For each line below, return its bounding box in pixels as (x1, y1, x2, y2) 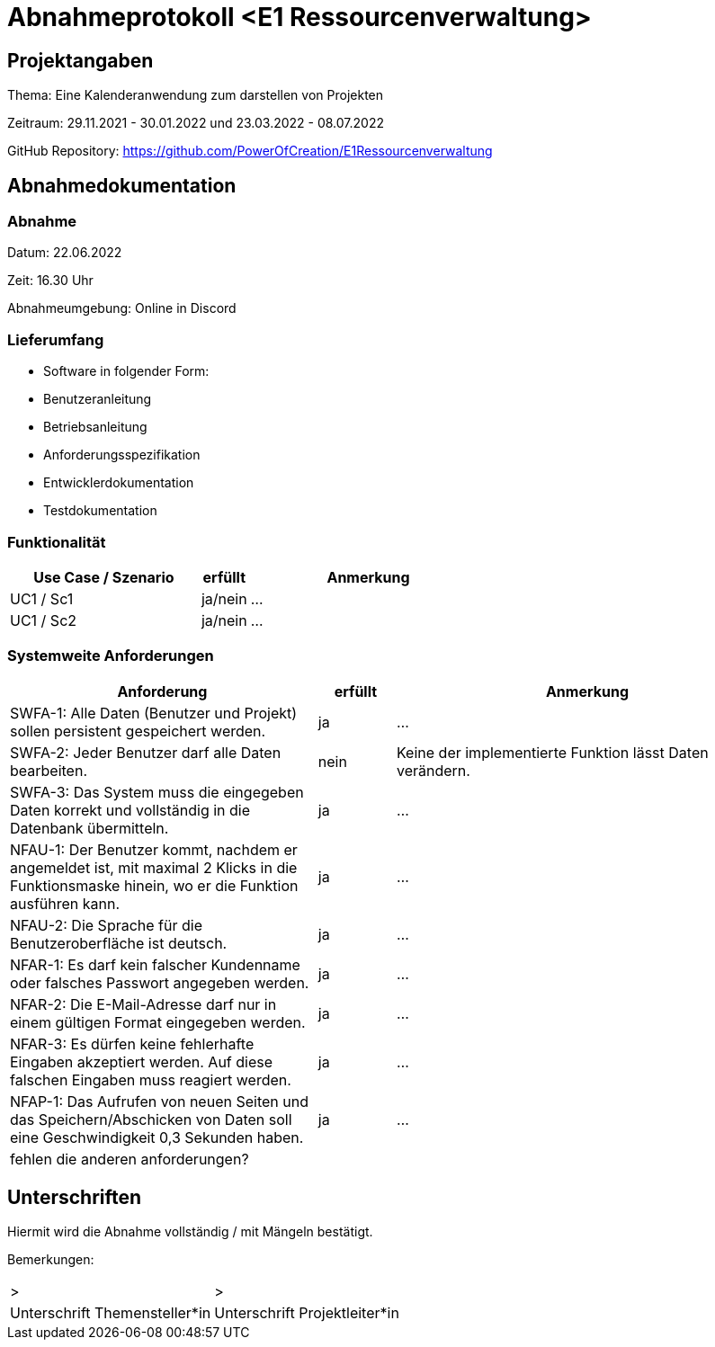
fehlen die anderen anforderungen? (10, 1149, 249, 1168)
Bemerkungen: (7, 1252, 94, 1268)
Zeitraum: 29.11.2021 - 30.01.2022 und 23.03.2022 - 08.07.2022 (7, 115, 384, 131)
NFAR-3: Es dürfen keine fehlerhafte (10, 1034, 255, 1053)
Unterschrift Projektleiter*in (214, 1304, 399, 1323)
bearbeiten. (10, 761, 88, 780)
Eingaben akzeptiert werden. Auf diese (10, 1052, 273, 1071)
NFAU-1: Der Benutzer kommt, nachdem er (10, 840, 298, 859)
